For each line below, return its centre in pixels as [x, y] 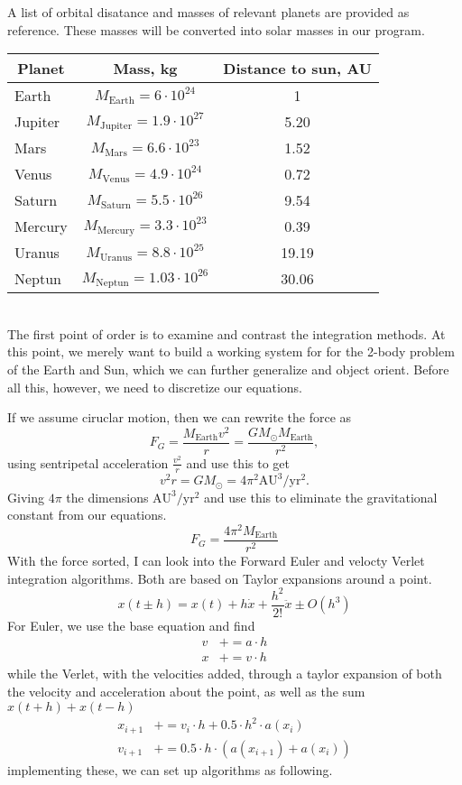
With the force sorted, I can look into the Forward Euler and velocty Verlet [216, 560]
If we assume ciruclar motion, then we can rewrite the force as [180, 417]
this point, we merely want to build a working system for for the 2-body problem [231, 351]
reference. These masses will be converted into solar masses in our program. [216, 29]
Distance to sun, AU [297, 69]
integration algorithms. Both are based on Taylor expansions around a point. [220, 578]
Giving [26, 497]
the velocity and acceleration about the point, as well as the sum [186, 691]
